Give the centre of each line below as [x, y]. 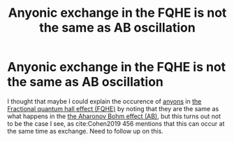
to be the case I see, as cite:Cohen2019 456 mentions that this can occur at [116, 123]
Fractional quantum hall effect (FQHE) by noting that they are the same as [113, 108]
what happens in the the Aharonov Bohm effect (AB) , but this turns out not [114, 116]
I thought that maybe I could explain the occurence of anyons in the [104, 101]
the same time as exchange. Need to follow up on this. [86, 131]
